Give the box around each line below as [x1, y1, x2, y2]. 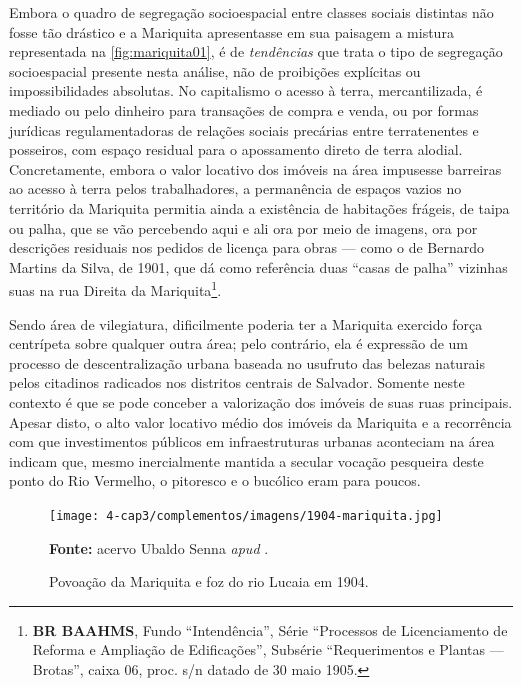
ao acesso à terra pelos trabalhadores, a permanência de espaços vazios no [9, 178, 462, 199]
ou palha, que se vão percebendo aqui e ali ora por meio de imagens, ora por [9, 217, 478, 238]
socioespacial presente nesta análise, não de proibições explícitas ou [9, 60, 421, 81]
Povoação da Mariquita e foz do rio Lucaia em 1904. [49, 571, 369, 592]
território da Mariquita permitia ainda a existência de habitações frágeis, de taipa [9, 197, 510, 218]
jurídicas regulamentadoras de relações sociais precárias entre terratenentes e [9, 119, 479, 140]
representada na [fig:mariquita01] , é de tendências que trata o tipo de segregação [9, 41, 503, 62]
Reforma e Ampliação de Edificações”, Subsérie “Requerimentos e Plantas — [32, 639, 504, 660]
